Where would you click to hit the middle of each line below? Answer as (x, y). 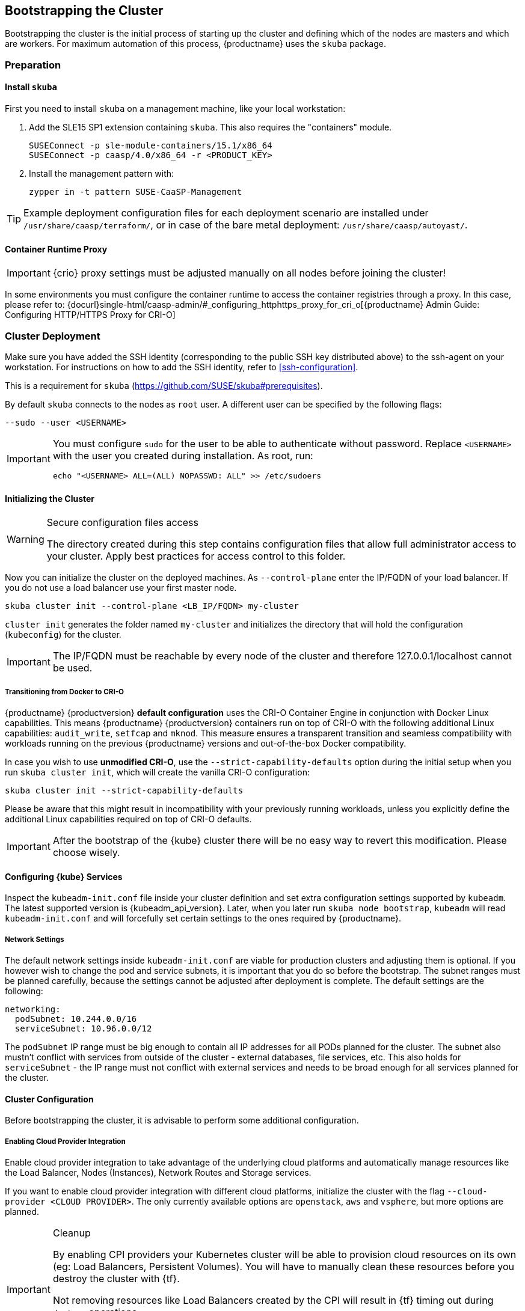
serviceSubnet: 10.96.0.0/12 (83, 1028)
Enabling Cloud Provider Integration (65, 1141)
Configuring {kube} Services (64, 876)
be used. (72, 668)
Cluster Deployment (53, 336)
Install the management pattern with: (102, 174)
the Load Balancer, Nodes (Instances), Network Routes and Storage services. (158, 1172)
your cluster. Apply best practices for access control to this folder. (196, 556)
